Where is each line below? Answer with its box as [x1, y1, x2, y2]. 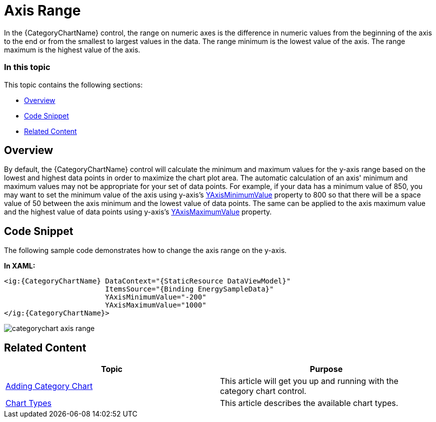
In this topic [4, 62, 50, 72]
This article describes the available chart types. [220, 398, 398, 408]
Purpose [309, 364, 343, 374]
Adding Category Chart [5, 381, 93, 391]
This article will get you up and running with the [220, 376, 398, 386]
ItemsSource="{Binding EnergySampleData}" [105, 285, 274, 293]
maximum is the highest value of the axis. [4, 45, 140, 54]
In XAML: [4, 261, 35, 270]
